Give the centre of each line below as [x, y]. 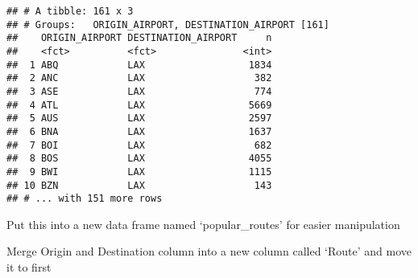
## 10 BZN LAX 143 [139, 185]
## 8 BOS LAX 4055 [139, 159]
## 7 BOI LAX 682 [139, 145]
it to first [29, 267]
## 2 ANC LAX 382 [139, 78]
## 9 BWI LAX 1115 [139, 172]
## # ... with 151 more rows [85, 199]
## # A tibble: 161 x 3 [70, 11]
